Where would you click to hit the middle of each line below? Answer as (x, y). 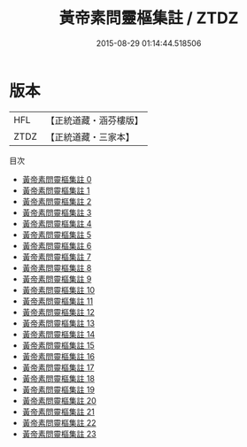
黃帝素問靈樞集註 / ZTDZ (149, 18)
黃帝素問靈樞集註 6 (57, 245)
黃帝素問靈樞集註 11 (58, 301)
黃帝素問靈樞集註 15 (58, 345)
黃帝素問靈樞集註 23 (59, 434)
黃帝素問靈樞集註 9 (57, 279)
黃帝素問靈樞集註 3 (57, 212)
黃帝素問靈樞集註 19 (58, 389)
